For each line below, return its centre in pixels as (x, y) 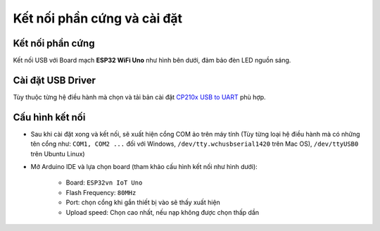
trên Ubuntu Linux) (58, 154)
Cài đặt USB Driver (55, 80)
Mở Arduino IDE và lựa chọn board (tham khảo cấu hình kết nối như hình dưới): (144, 167)
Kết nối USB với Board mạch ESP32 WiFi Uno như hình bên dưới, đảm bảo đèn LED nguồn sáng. (152, 61)
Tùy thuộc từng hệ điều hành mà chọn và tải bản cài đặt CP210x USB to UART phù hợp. (140, 97)
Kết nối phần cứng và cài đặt (98, 18)
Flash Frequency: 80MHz (101, 192)
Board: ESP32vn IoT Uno (104, 182)
